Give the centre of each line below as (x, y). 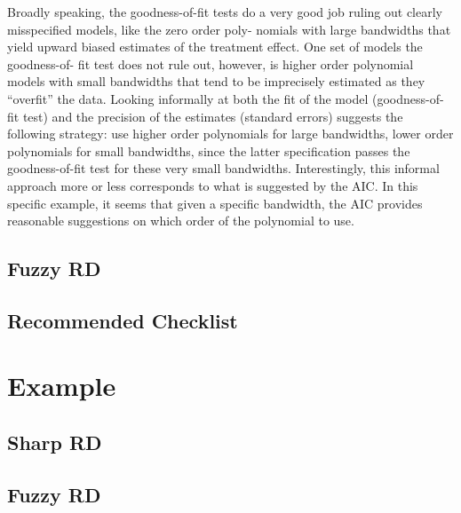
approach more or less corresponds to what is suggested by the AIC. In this (213, 185)
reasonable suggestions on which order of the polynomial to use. (181, 221)
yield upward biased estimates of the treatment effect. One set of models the (215, 47)
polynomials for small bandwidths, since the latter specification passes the (209, 150)
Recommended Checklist (123, 320)
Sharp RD (55, 442)
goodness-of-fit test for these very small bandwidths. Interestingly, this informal (223, 168)
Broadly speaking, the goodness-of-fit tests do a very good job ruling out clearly (225, 12)
